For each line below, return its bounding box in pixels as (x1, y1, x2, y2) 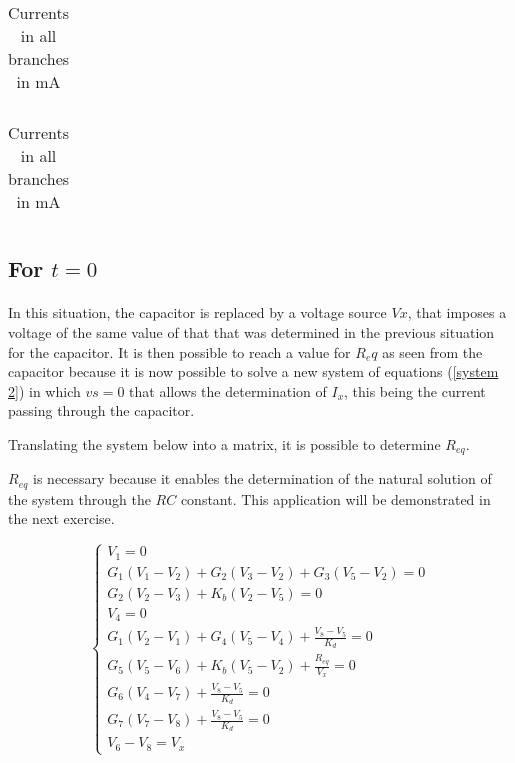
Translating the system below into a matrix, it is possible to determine (8, 433, 441, 454)
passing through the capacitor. (8, 400, 195, 421)
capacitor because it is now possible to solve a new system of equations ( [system (8, 361, 499, 382)
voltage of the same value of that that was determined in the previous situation (8, 321, 495, 342)
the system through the (8, 488, 151, 509)
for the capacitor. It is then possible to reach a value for (8, 341, 351, 362)
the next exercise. (8, 508, 115, 529)
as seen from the (382, 341, 483, 362)
